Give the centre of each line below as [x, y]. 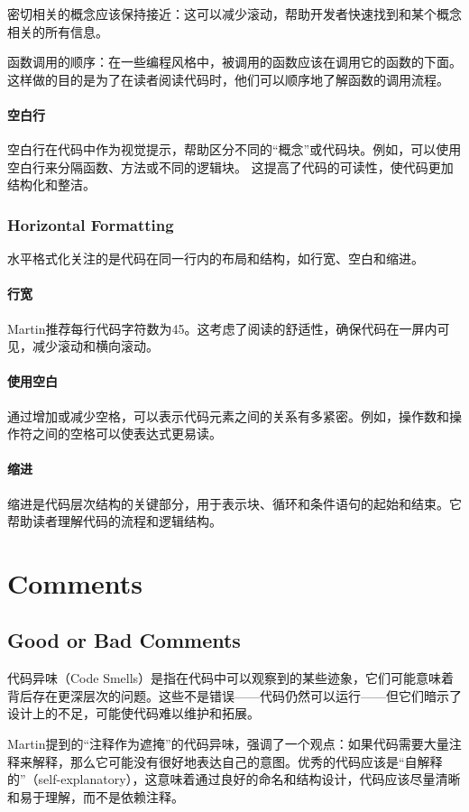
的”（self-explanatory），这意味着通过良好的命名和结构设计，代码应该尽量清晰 [234, 779]
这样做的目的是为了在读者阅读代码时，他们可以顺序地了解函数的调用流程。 [228, 79]
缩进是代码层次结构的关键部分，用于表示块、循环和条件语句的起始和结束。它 [234, 503]
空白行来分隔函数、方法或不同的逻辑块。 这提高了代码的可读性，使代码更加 [230, 166]
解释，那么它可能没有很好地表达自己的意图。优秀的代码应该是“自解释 [237, 761]
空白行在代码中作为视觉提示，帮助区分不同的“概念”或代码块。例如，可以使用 [234, 149]
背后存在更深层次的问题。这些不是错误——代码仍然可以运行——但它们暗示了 [234, 695]
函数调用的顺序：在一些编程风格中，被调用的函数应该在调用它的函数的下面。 [234, 62]
